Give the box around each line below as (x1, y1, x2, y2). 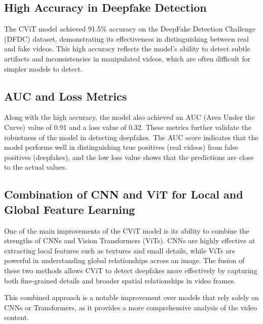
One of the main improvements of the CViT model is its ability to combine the (4, 225, 249, 236)
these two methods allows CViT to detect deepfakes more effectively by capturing (4, 265, 257, 275)
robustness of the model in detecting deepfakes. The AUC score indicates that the (4, 132, 258, 142)
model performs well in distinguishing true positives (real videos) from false (4, 142, 238, 152)
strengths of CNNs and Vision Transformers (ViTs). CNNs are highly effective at (4, 235, 255, 246)
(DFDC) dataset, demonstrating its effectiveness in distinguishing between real (4, 33, 249, 44)
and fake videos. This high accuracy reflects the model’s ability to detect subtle (4, 43, 250, 54)
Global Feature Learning (4, 201, 135, 217)
